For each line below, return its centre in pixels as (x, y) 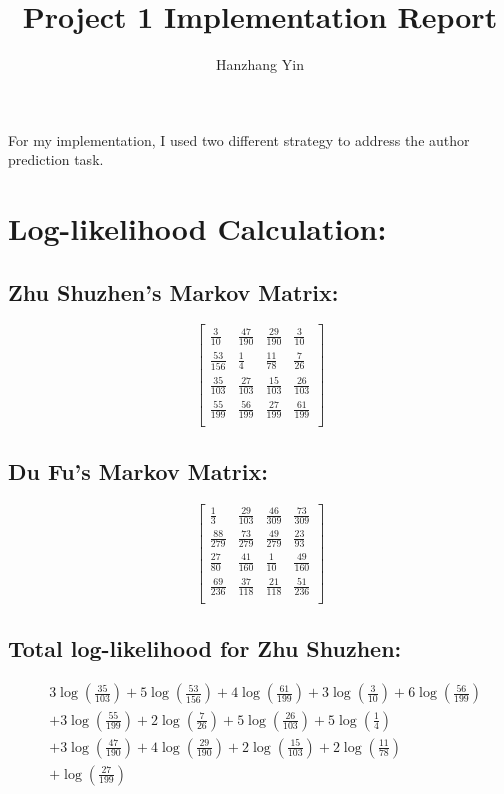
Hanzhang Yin (260, 64)
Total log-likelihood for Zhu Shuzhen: (205, 647)
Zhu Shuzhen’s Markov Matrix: (173, 291)
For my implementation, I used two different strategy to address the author (239, 139)
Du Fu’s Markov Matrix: (138, 470)
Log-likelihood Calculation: (197, 228)
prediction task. (56, 159)
